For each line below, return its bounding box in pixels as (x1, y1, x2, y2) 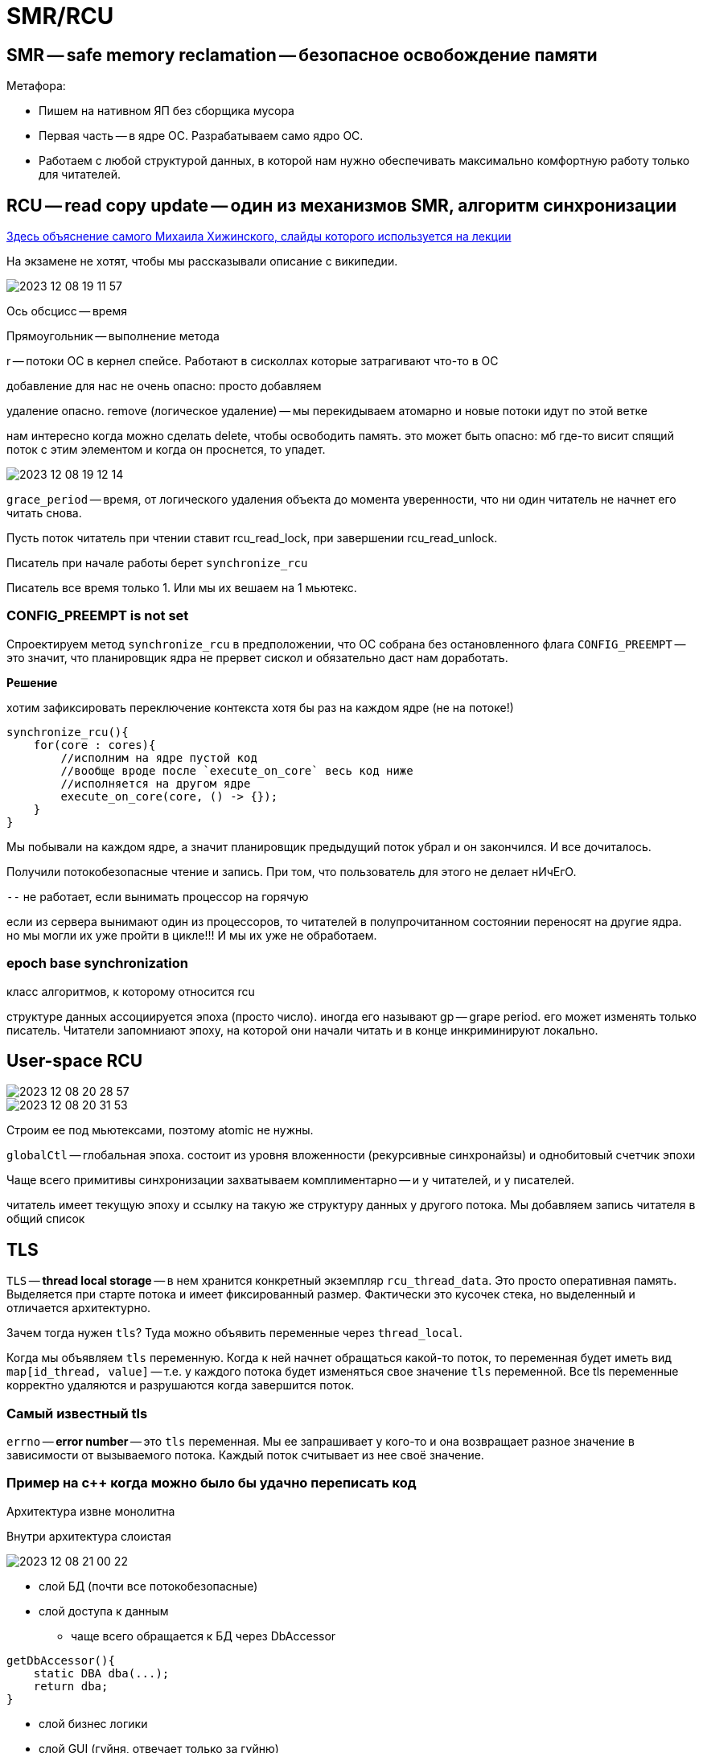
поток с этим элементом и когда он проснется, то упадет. (6, 442, 326, 457)
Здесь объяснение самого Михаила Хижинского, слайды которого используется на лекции (6, 229, 512, 244)
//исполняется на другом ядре (60, 776, 251, 790)
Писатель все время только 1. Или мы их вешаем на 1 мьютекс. (6, 581, 357, 595)
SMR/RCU (6, 2, 114, 30)
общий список (6, 1212, 85, 1226)
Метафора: (6, 79, 66, 93)
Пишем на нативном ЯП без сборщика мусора (39, 104, 294, 118)
